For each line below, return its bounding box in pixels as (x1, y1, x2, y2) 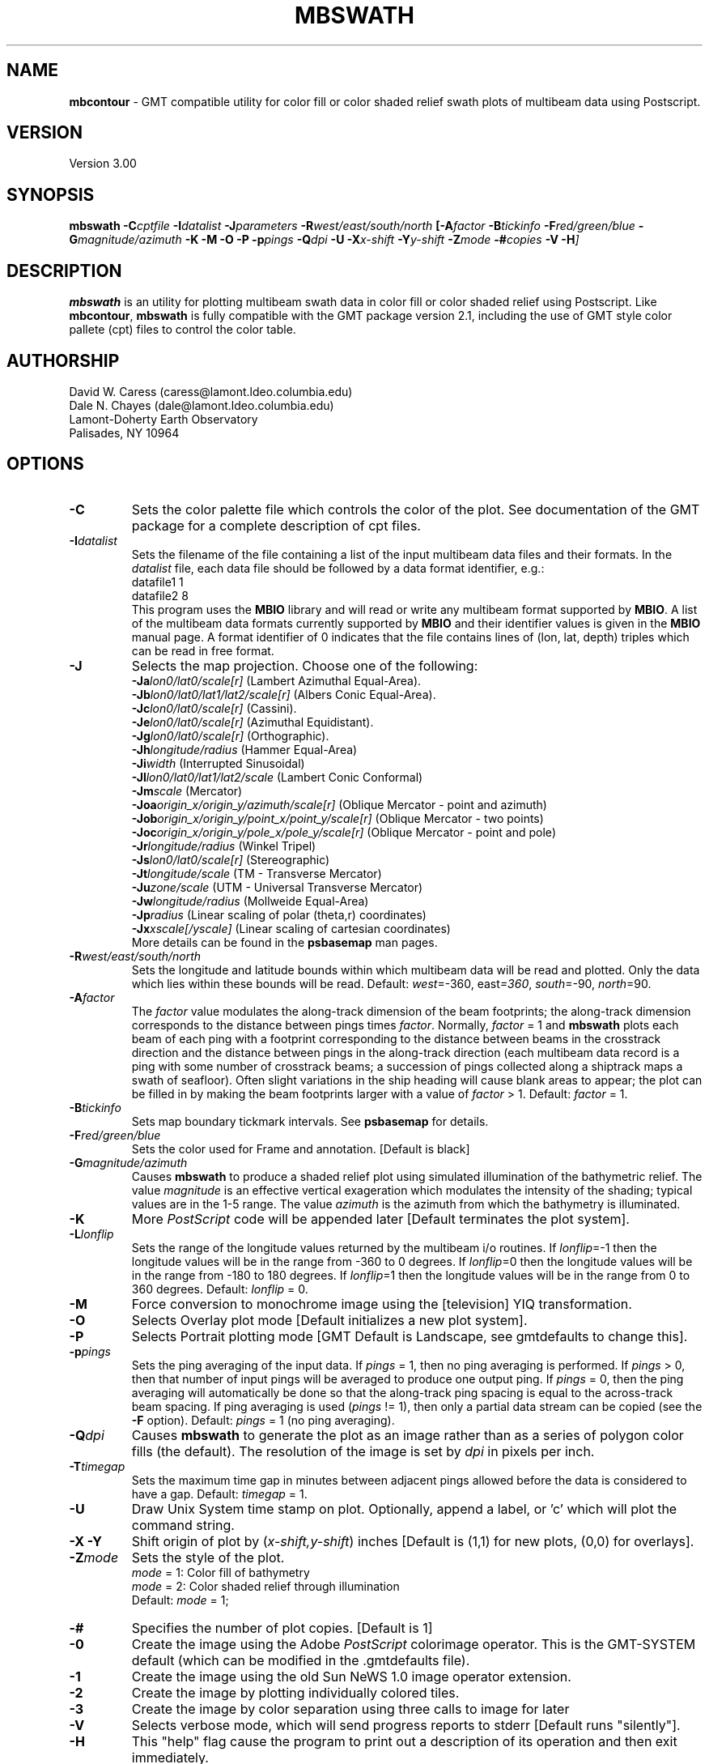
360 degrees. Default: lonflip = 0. (131, 1281, 308, 1296)
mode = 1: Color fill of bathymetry (131, 1565, 310, 1579)
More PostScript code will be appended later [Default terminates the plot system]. (131, 1210, 630, 1227)
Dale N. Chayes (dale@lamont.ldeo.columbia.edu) (69, 398, 334, 412)
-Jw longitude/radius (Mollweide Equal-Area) (131, 893, 369, 908)
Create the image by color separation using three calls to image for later (131, 1700, 570, 1717)
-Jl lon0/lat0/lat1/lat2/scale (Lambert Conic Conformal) (131, 769, 423, 784)
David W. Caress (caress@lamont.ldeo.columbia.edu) (69, 384, 353, 398)
